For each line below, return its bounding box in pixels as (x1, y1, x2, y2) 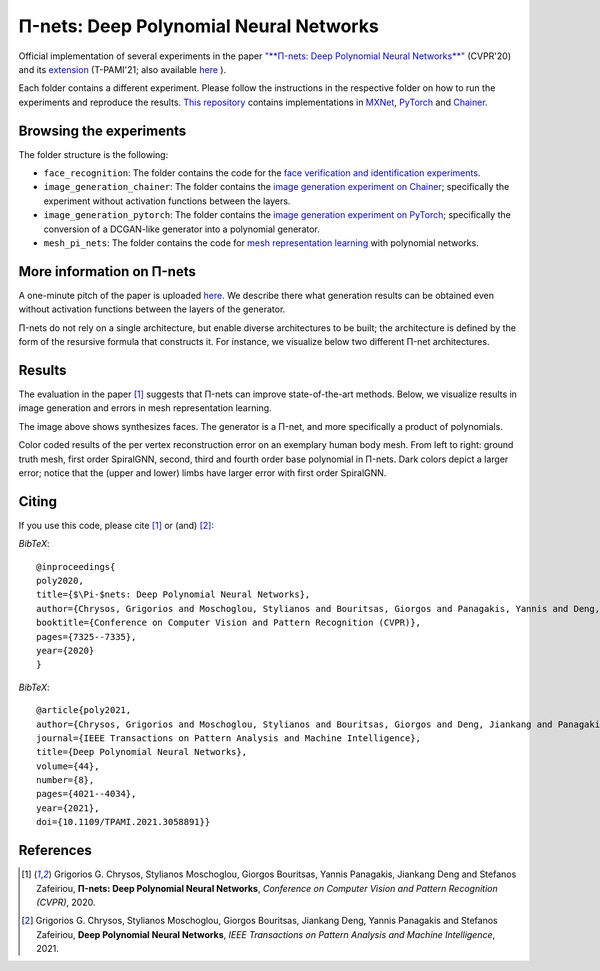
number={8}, (36, 775, 95, 786)
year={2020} (36, 645, 95, 656)
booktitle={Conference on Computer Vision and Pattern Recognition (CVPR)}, (36, 617, 422, 629)
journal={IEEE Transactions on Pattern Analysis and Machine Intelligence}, (36, 732, 422, 744)
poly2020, (36, 575, 84, 586)
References (18, 842, 92, 859)
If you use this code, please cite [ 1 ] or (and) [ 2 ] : (18, 519, 215, 531)
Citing (18, 493, 57, 510)
